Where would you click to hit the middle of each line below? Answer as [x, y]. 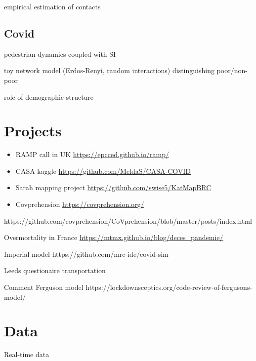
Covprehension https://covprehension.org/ [80, 204]
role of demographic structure [49, 97]
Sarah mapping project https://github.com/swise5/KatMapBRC [113, 187]
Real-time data [27, 354]
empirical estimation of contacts [52, 6]
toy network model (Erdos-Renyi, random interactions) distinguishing [109, 70]
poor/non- [232, 70]
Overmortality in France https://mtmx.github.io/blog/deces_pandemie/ [114, 237]
